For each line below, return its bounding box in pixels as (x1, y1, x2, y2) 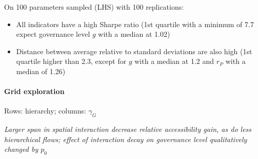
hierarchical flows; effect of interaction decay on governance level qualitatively (4, 133, 247, 144)
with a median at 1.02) (98, 29, 170, 39)
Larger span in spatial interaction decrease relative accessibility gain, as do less (4, 124, 252, 134)
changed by (4, 144, 38, 154)
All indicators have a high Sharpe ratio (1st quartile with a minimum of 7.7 (16, 18, 254, 29)
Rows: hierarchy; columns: (4, 105, 86, 116)
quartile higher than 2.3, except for (16, 56, 127, 66)
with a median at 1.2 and (134, 56, 214, 66)
